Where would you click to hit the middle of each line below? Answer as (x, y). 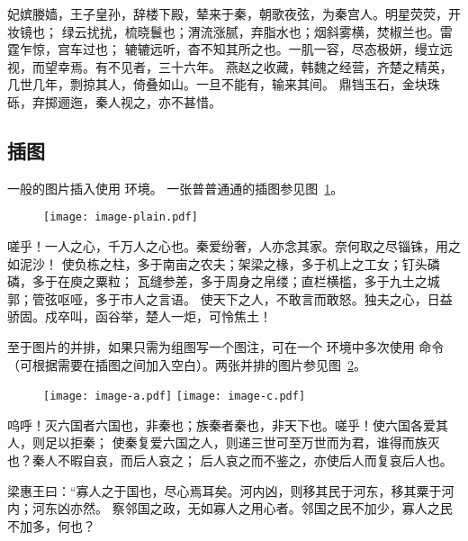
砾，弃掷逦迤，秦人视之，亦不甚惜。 (114, 101)
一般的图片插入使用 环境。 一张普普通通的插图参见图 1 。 (175, 188)
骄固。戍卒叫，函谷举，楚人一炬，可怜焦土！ (139, 316)
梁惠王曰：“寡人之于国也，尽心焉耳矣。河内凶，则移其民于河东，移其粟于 (225, 490)
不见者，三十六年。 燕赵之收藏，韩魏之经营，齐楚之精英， (280, 66)
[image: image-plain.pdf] (121, 217)
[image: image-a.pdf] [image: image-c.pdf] (175, 397)
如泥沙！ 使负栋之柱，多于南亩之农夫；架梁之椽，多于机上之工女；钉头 (217, 263)
